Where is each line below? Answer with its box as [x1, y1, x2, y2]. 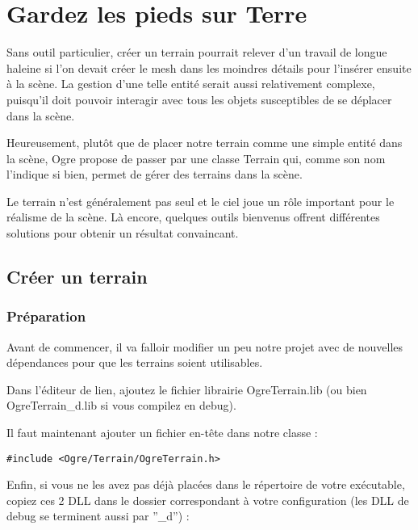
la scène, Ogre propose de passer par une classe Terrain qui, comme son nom [6, 149, 386, 166]
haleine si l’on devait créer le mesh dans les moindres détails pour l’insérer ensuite [6, 59, 412, 76]
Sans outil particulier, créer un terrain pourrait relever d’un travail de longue [6, 44, 387, 61]
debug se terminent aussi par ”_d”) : [6, 507, 190, 524]
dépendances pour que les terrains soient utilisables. [6, 354, 263, 371]
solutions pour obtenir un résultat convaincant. [6, 225, 239, 242]
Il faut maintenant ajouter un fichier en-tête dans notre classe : [6, 424, 318, 441]
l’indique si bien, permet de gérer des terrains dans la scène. [6, 166, 303, 183]
